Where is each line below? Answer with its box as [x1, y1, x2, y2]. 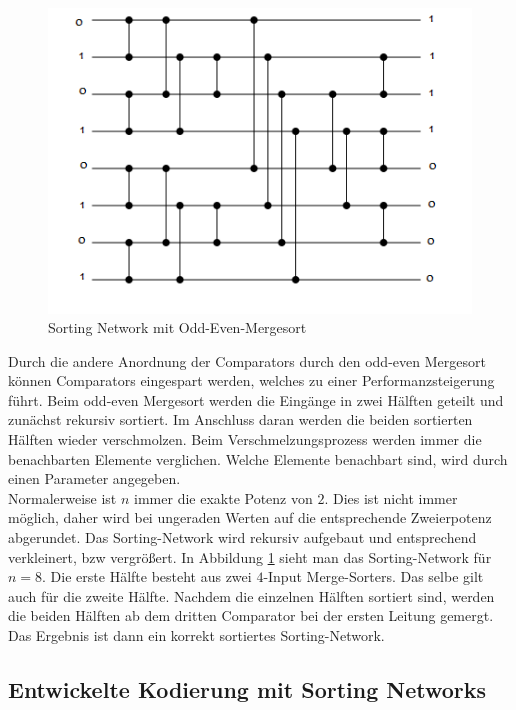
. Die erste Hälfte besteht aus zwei [42, 566, 252, 587]
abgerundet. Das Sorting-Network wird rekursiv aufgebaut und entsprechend [8, 527, 477, 548]
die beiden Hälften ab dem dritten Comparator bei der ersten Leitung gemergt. [8, 605, 494, 626]
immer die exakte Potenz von [134, 487, 313, 508]
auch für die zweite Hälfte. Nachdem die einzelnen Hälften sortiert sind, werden [8, 585, 495, 606]
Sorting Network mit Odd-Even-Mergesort [48, 317, 307, 338]
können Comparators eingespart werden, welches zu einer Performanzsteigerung [8, 370, 495, 391]
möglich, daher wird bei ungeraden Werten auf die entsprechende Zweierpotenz [8, 507, 492, 528]
